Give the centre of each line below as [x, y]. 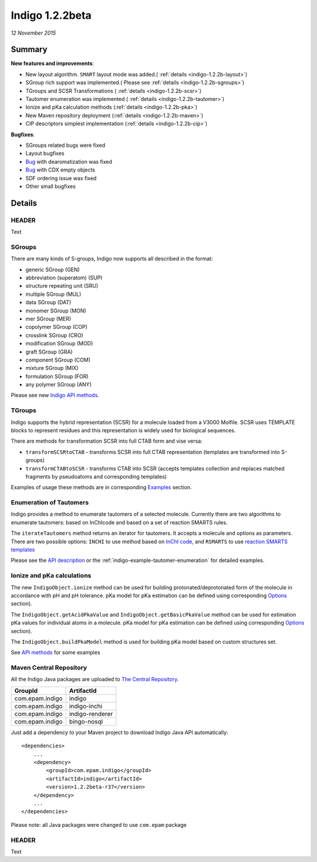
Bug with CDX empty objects [60, 170]
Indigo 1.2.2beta [51, 15]
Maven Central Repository [49, 668]
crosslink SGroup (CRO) [54, 335]
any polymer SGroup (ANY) [59, 385]
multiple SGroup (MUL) [53, 294]
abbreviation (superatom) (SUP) [64, 278]
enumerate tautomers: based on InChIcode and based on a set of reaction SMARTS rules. [119, 522]
